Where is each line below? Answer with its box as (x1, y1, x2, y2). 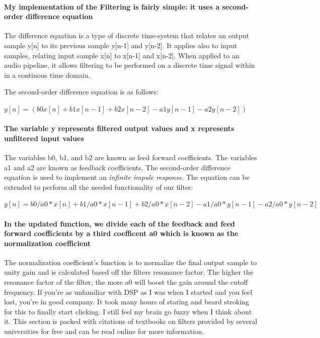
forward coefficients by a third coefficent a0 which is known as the (4, 228, 238, 239)
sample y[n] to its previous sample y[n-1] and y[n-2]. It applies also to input (4, 40, 237, 50)
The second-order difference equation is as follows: (4, 86, 158, 97)
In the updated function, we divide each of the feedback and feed (4, 218, 235, 229)
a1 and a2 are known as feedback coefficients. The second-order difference (4, 162, 230, 172)
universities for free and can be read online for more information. (4, 326, 204, 336)
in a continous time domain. (4, 69, 91, 80)
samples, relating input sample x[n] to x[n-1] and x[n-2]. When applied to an (4, 50, 239, 60)
